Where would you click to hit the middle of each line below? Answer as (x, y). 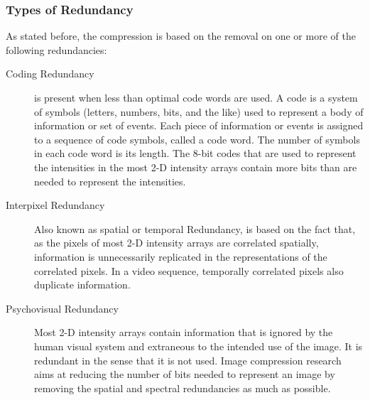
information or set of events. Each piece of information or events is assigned (199, 125)
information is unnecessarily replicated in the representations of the (181, 256)
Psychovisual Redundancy (62, 308)
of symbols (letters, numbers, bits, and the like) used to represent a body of (199, 111)
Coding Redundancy (50, 74)
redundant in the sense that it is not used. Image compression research (188, 360)
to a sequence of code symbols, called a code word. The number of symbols (197, 139)
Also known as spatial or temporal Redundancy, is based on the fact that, (195, 228)
